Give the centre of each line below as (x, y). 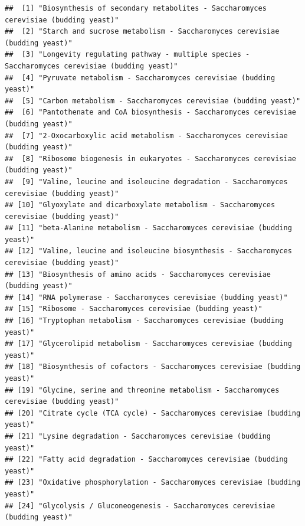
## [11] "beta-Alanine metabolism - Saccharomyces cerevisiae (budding (148, 228)
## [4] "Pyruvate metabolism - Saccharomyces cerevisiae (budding (140, 78)
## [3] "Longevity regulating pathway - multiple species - (127, 55)
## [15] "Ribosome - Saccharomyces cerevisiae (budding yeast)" (134, 309)
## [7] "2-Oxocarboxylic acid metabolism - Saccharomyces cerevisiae (146, 135)
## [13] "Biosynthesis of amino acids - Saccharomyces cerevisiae (138, 274)
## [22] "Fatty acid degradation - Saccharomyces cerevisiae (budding (146, 460)
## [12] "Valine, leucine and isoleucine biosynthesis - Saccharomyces (148, 251)
